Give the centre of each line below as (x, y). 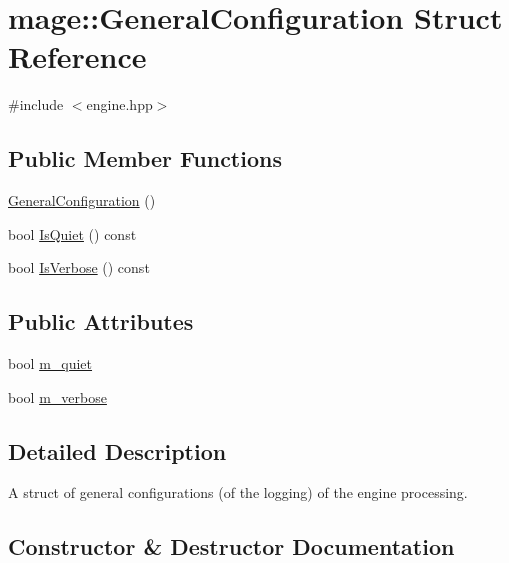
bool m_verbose (57, 396)
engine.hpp (119, 104)
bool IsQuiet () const (72, 233)
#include (36, 104)
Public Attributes (101, 321)
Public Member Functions (145, 158)
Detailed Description (117, 450)
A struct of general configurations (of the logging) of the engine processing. (238, 492)
